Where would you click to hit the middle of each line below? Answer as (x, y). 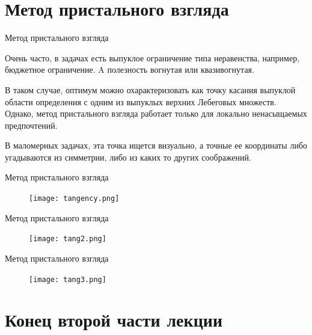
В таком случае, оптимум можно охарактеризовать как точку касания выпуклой (150, 89)
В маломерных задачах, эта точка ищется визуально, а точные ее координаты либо (156, 145)
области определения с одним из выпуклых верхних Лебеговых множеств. (141, 101)
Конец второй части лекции (114, 320)
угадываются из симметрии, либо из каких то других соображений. (128, 157)
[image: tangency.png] (74, 199)
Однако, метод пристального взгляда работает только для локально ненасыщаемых (156, 113)
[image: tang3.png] (68, 279)
